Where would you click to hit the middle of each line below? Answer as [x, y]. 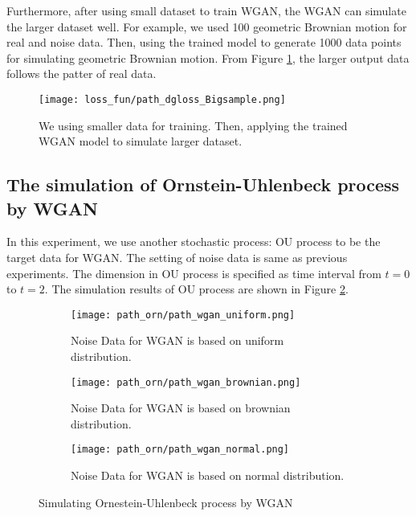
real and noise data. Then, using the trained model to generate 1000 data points [204, 42]
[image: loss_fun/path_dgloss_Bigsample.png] [162, 99]
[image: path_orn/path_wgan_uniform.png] [183, 315]
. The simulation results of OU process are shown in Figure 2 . [196, 289]
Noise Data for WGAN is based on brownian [181, 408]
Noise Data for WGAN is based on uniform [177, 340]
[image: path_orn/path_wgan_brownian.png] [186, 382]
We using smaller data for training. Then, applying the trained [193, 125]
